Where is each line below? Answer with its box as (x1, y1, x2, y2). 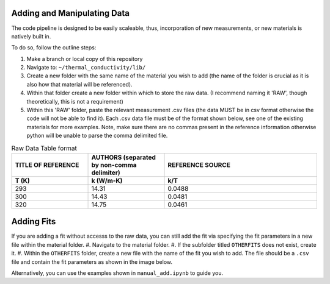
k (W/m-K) (91, 176, 123, 185)
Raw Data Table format (11, 144, 78, 152)
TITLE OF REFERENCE (15, 160, 79, 169)
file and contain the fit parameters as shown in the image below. (11, 258, 173, 265)
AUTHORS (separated (91, 153, 156, 162)
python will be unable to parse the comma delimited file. (26, 132, 168, 140)
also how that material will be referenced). (26, 80, 133, 88)
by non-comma (91, 160, 137, 169)
